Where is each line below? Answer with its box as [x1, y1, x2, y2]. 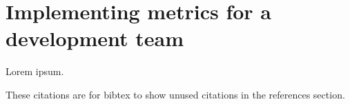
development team [6, 24, 184, 52]
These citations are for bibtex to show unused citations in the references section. [6, 87, 345, 101]
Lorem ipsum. [6, 64, 64, 79]
